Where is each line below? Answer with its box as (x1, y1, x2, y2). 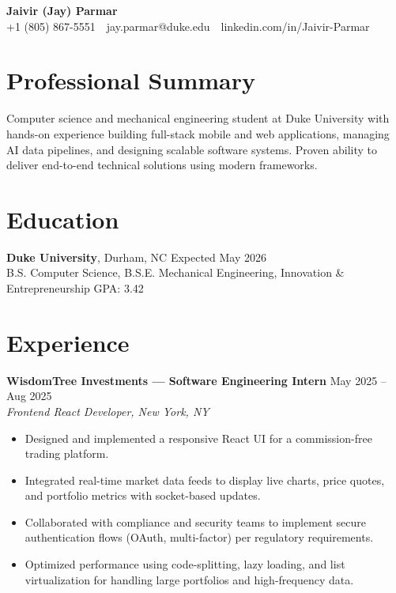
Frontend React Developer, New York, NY (6, 402, 209, 419)
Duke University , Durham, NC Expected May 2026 (6, 248, 267, 265)
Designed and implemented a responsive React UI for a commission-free (25, 429, 372, 446)
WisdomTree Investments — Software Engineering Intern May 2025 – (6, 372, 387, 388)
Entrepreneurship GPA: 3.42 (6, 280, 144, 296)
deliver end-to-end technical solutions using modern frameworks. (6, 157, 318, 173)
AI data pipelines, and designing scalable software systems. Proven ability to (6, 141, 378, 157)
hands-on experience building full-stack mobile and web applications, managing (6, 125, 390, 142)
